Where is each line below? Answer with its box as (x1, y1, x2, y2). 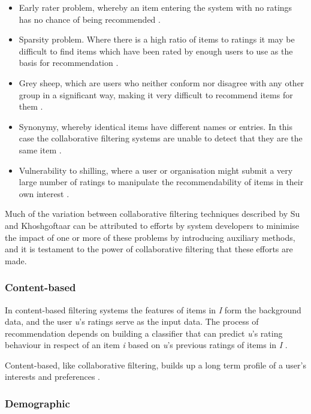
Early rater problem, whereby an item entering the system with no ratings (19, 1, 292, 13)
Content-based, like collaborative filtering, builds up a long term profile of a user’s (5, 358, 306, 371)
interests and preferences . (5, 370, 101, 383)
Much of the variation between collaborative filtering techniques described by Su (5, 207, 300, 220)
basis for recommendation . (19, 56, 119, 69)
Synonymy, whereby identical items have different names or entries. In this (19, 120, 293, 132)
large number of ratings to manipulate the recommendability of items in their (19, 176, 304, 188)
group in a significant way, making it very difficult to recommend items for (19, 88, 293, 101)
